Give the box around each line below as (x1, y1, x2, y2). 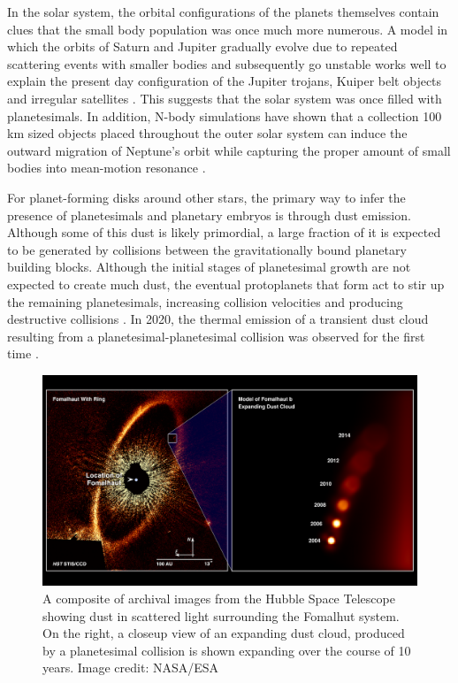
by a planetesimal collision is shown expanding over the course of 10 (42, 641, 411, 659)
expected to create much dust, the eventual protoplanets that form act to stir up (7, 274, 445, 293)
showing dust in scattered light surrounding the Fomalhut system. (42, 606, 400, 625)
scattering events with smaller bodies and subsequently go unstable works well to (7, 54, 447, 73)
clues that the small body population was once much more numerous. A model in (7, 19, 448, 38)
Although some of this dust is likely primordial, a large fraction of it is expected (7, 223, 441, 242)
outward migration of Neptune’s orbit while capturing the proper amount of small (7, 141, 451, 159)
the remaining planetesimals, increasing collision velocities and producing (7, 292, 403, 311)
